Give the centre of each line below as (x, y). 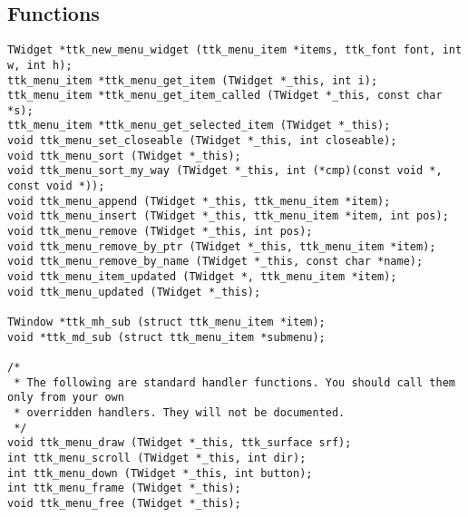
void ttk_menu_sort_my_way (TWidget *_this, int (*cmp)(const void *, (225, 171)
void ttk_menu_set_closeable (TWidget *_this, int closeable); (202, 141)
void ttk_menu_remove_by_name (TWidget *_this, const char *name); (215, 262)
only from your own (66, 398)
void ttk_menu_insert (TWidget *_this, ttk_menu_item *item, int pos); (228, 216)
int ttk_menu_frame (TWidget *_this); (124, 488)
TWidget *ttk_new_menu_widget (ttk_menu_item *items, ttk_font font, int (235, 50)
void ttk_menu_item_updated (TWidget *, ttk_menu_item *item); (202, 277)
